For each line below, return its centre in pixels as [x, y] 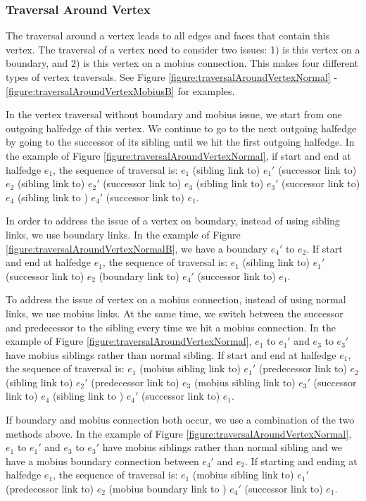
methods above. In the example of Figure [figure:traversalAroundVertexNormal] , [179, 433]
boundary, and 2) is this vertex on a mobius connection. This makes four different [182, 63]
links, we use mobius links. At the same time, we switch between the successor [175, 313]
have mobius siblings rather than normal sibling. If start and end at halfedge [171, 354]
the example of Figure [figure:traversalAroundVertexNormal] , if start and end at [178, 155]
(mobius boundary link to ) [168, 489]
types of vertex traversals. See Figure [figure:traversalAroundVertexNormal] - [172, 77]
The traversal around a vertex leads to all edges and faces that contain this [168, 36]
